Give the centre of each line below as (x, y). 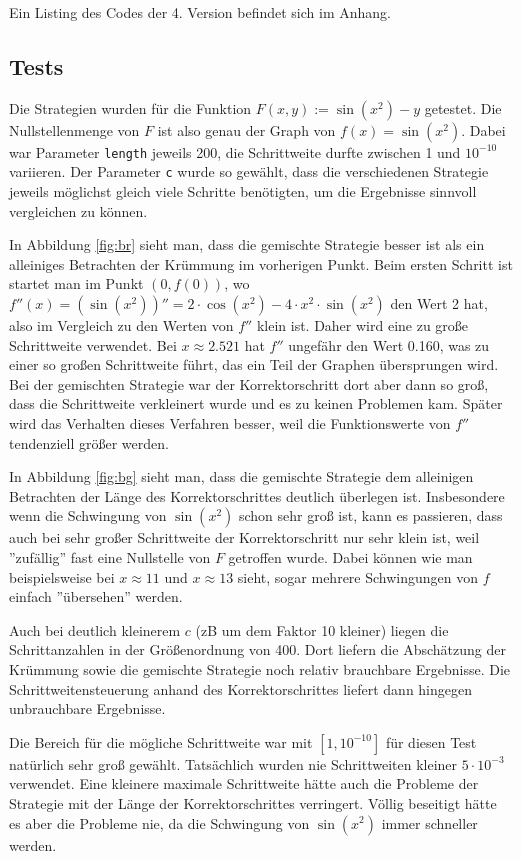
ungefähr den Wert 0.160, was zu (389, 344)
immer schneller (429, 822)
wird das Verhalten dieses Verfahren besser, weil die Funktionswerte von (230, 423)
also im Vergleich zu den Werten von (121, 325)
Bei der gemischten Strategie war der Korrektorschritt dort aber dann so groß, (249, 383)
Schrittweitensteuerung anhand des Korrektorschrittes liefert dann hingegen (241, 688)
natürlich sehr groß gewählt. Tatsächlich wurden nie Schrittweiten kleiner (233, 763)
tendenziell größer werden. (89, 442)
